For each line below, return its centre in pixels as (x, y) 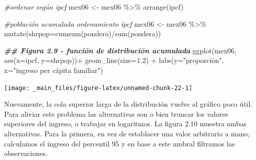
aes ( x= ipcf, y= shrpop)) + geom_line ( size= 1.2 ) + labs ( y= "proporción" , (114, 60)
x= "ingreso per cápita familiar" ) (54, 70)
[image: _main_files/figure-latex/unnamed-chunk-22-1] (98, 88)
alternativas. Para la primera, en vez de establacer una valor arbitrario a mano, (127, 133)
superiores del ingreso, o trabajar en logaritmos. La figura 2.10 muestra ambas (125, 124)
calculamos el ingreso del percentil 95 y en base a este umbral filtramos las (120, 143)
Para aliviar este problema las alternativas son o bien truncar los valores (116, 113)
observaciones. (26, 153)
